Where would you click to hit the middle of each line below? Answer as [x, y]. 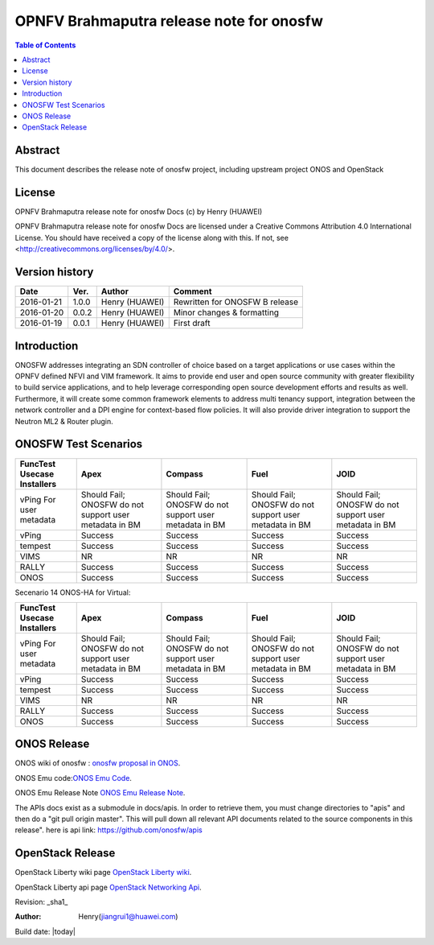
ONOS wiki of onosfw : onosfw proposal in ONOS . [98, 763]
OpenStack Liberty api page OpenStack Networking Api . [108, 887]
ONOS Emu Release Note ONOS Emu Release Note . [100, 793]
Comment [192, 291]
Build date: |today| [45, 931]
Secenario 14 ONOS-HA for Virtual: [73, 592]
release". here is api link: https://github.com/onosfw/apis [108, 830]
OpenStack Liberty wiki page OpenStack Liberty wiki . [103, 873]
